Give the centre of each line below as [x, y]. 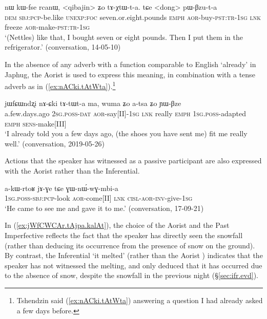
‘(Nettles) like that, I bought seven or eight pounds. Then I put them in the [124, 37]
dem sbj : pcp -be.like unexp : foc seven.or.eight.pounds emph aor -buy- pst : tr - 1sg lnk [133, 17]
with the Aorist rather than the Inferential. [72, 170]
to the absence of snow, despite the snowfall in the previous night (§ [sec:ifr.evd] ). [131, 275]
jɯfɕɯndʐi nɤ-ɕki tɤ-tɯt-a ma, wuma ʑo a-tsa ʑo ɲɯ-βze [93, 103]
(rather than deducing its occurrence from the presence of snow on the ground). [130, 245]
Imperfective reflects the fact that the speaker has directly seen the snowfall [124, 235]
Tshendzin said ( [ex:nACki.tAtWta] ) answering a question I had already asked [140, 300]
